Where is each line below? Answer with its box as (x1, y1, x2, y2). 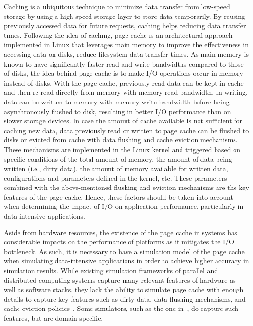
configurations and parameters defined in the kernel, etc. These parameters (4, 172, 227, 183)
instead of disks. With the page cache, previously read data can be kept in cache (4, 77, 244, 87)
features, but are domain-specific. (4, 313, 103, 323)
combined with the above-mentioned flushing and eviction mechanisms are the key (4, 182, 249, 192)
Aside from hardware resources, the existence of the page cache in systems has (4, 227, 237, 237)
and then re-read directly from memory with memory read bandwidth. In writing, (4, 87, 248, 97)
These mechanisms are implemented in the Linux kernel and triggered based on (4, 144, 240, 154)
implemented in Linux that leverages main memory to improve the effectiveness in (4, 39, 249, 50)
